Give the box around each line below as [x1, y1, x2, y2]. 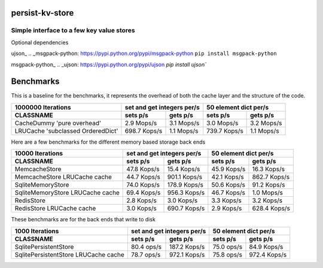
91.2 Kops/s [252, 181, 285, 189]
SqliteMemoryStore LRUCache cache [14, 188, 120, 197]
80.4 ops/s [130, 242, 161, 251]
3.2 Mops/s [250, 118, 282, 127]
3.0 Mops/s [206, 118, 239, 127]
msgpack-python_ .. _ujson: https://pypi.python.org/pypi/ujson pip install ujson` [11, 60, 206, 68]
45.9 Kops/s [211, 165, 246, 173]
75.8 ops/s [212, 250, 242, 258]
